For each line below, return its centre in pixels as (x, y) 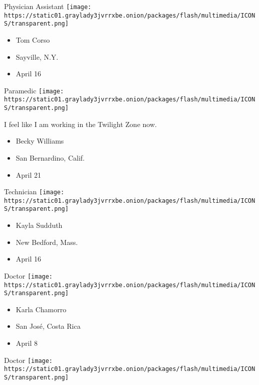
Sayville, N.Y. (37, 56)
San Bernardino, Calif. (50, 157)
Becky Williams (40, 141)
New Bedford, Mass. (47, 242)
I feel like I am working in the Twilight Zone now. (80, 124)
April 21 (29, 174)
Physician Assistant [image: (48, 6)
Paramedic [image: (34, 90)
